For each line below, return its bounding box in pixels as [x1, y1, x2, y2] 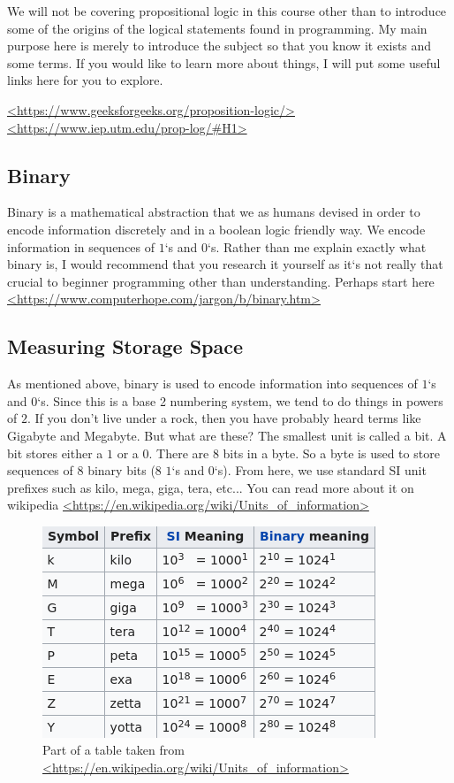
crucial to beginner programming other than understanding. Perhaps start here [7, 272, 435, 290]
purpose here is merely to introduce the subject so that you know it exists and [7, 36, 432, 55]
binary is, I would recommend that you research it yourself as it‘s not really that [7, 255, 443, 273]
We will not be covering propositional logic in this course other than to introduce [7, 2, 447, 19]
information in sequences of [7, 237, 155, 256]
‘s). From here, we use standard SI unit [214, 461, 427, 480]
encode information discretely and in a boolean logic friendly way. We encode [7, 219, 426, 238]
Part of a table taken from [42, 741, 185, 759]
